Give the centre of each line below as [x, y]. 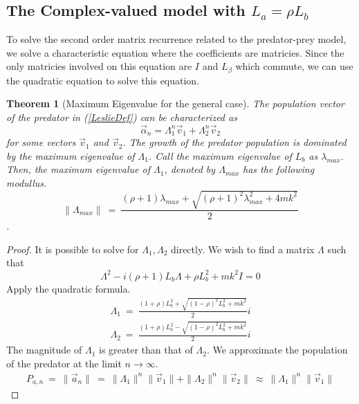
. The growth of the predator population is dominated [234, 142]
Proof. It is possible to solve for [73, 249]
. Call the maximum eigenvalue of [220, 155]
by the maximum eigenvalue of [71, 155]
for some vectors [41, 142]
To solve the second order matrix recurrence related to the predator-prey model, [176, 39]
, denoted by [190, 169]
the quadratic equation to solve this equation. [103, 80]
